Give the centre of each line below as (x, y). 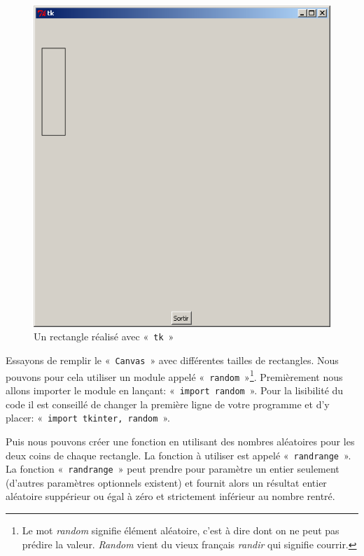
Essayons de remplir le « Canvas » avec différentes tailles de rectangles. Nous (172, 360)
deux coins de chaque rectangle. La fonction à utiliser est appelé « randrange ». (178, 455)
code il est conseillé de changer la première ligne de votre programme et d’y (168, 404)
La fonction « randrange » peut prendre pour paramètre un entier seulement (173, 469)
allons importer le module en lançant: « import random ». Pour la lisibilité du (175, 390)
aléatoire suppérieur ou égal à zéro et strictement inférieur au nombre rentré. (170, 496)
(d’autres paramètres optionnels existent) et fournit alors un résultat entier (166, 482)
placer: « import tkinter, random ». (88, 418)
